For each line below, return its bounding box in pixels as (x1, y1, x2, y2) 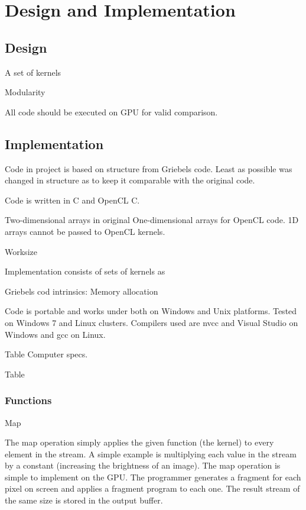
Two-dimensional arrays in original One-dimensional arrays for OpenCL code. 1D (5, 214, 299, 226)
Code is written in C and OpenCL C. (5, 193, 140, 206)
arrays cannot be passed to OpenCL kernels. (5, 225, 165, 237)
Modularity (5, 86, 45, 98)
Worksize (5, 245, 37, 257)
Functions (5, 393, 52, 408)
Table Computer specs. (5, 348, 88, 360)
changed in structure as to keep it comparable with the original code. (5, 174, 255, 186)
